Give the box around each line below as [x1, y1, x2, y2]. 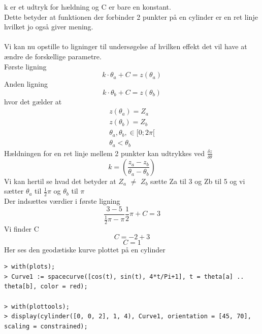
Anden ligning [4, 79, 48, 89]
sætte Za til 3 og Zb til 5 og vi [150, 175, 245, 186]
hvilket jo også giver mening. [4, 21, 93, 32]
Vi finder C [4, 224, 39, 234]
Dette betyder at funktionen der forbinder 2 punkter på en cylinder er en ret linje [4, 11, 258, 22]
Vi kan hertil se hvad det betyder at [4, 175, 116, 186]
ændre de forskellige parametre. [4, 51, 102, 61]
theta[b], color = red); [4, 283, 88, 290]
